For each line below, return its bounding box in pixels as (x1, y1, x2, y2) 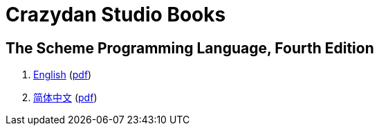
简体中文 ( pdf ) (33, 91, 98, 104)
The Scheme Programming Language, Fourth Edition (6, 39, 374, 57)
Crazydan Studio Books (6, 3, 226, 26)
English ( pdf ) (33, 69, 92, 81)
